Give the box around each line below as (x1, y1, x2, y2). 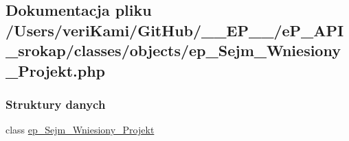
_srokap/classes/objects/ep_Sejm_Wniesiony (5, 40, 341, 61)
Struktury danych (5, 95, 106, 112)
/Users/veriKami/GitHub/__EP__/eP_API (5, 19, 344, 40)
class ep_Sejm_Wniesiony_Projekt (5, 123, 155, 137)
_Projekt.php (5, 60, 105, 81)
